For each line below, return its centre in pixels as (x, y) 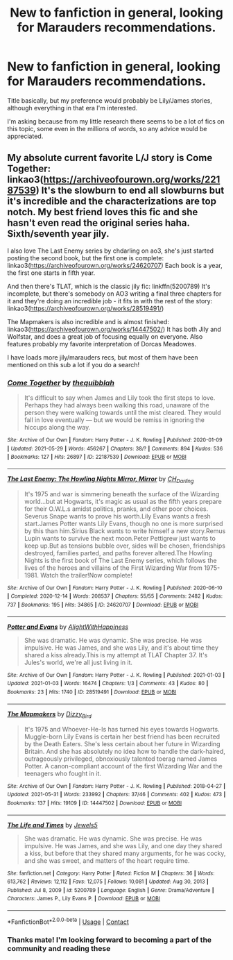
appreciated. (25, 136)
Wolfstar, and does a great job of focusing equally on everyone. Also (105, 336)
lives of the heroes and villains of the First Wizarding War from (113, 568)
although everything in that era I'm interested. (72, 108)
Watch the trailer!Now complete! (87, 575)
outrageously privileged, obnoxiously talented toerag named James (121, 759)
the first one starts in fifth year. (51, 273)
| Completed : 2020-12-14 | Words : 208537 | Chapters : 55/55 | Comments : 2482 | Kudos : (115, 596)
